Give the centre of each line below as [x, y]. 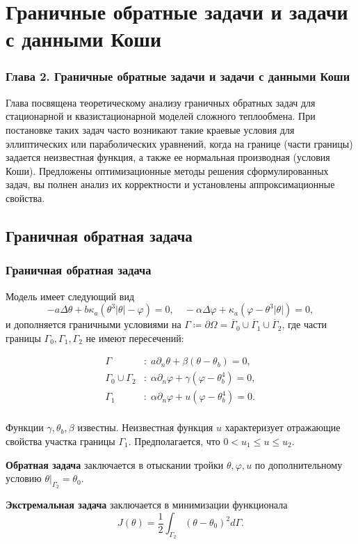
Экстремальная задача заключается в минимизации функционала [147, 505]
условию [24, 478]
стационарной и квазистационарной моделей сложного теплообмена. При [161, 116]
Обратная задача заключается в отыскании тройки [115, 464]
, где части [304, 324]
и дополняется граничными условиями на [93, 324]
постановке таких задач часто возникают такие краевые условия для [150, 129]
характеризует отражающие [283, 427]
